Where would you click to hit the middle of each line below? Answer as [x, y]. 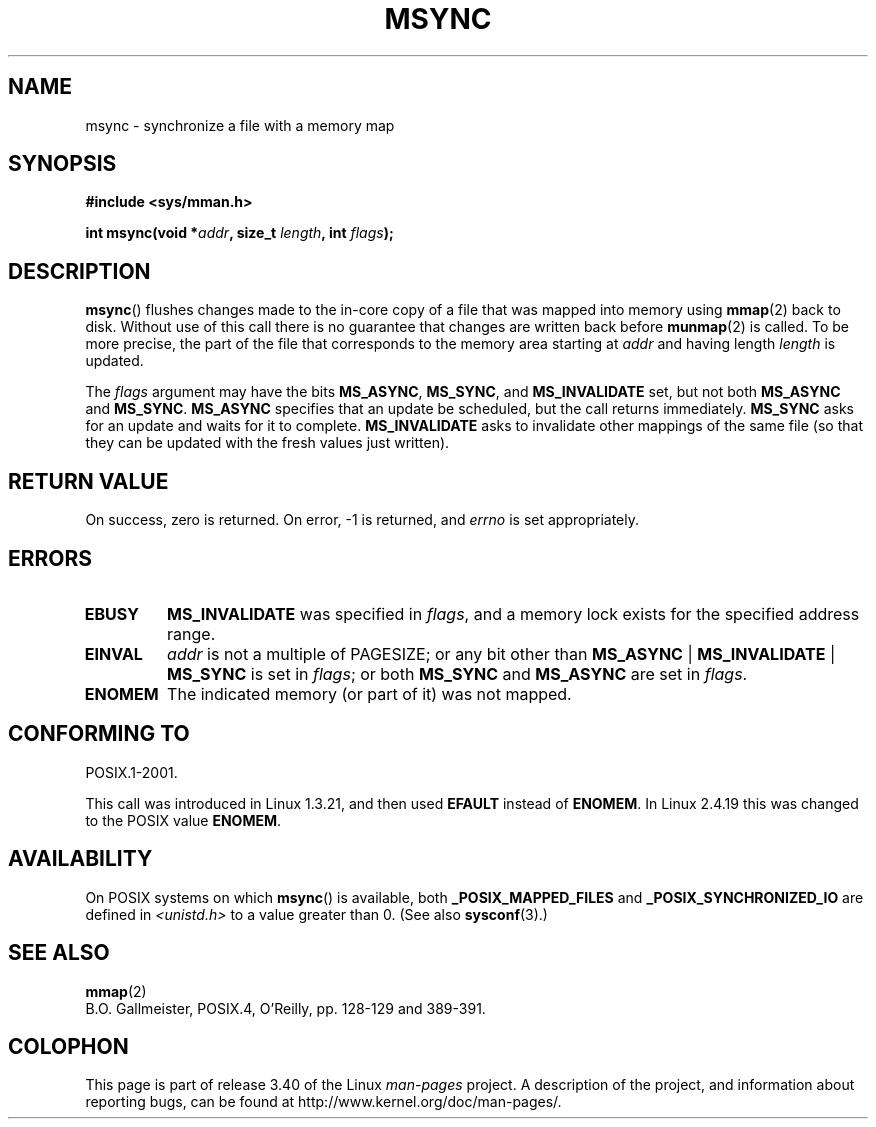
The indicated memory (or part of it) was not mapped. [369, 693]
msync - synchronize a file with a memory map [240, 125]
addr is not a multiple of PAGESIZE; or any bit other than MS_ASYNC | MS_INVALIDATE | [501, 653]
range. [191, 633]
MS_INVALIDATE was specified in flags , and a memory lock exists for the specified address [513, 613]
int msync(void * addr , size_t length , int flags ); [239, 233]
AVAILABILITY [80, 859]
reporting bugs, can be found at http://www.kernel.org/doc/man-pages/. [323, 1102]
